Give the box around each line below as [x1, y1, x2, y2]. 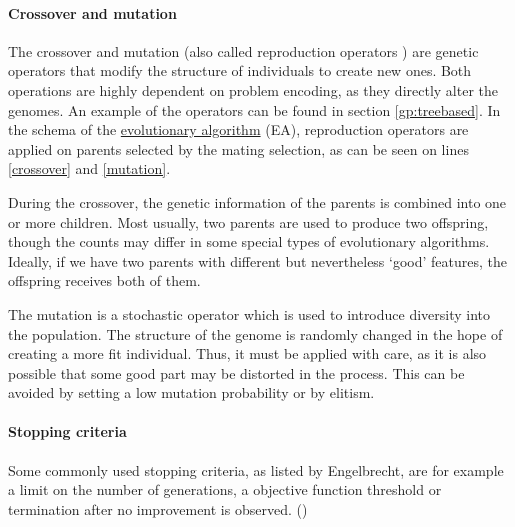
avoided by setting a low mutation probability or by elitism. [8, 382, 375, 403]
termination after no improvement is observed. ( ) [8, 498, 308, 519]
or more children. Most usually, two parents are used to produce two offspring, [8, 211, 489, 232]
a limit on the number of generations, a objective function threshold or [8, 479, 442, 500]
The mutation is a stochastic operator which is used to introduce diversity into [8, 303, 491, 324]
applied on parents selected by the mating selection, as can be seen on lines [8, 138, 469, 159]
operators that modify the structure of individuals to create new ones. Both [8, 60, 472, 81]
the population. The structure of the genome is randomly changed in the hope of [8, 323, 503, 344]
